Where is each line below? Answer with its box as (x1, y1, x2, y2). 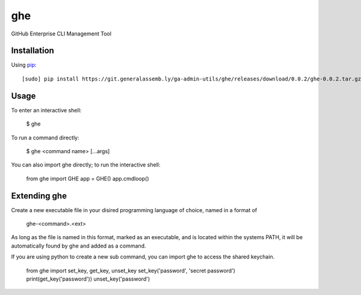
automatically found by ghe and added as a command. (11, 242, 146, 249)
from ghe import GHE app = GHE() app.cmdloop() (26, 175, 150, 182)
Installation (11, 46, 54, 56)
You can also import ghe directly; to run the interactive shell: (11, 161, 161, 168)
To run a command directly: (11, 134, 79, 141)
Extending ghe (11, 190, 67, 201)
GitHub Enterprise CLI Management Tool (11, 30, 111, 37)
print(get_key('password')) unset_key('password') (26, 275, 150, 282)
